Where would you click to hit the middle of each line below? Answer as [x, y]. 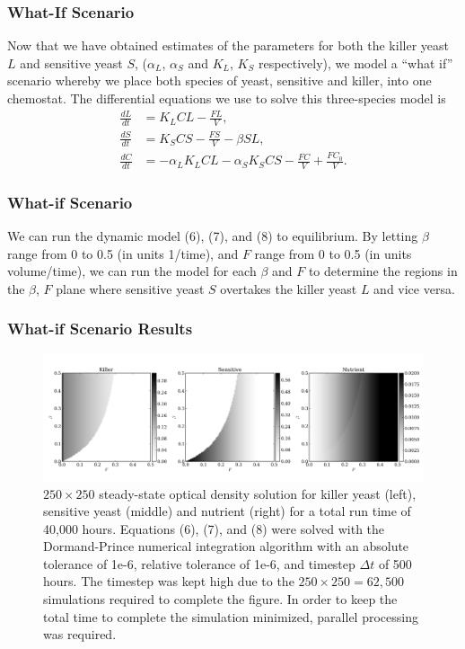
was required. [80, 634]
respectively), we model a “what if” [355, 62]
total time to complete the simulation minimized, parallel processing [231, 616]
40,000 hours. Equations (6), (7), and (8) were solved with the [214, 528]
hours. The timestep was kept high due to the [169, 581]
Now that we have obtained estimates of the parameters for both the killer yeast [228, 45]
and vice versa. [414, 288]
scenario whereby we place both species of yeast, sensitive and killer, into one [219, 80]
